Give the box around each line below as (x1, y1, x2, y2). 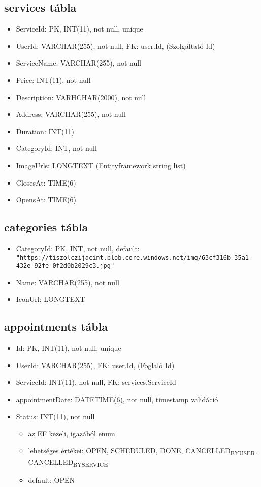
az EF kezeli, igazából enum (28, 428, 115, 439)
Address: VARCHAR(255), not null (16, 109, 126, 119)
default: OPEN (28, 475, 75, 485)
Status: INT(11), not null (16, 411, 95, 421)
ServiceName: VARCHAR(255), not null (16, 57, 141, 68)
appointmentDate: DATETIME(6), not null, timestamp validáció (16, 394, 218, 405)
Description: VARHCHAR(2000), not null (16, 92, 146, 102)
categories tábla (4, 219, 88, 235)
